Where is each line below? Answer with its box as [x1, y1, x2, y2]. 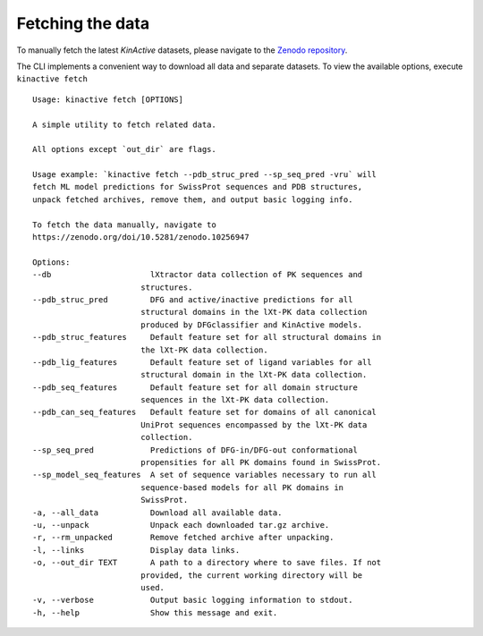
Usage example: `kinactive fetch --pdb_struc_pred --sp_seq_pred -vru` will [32, 170, 377, 180]
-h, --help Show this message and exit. [32, 607, 278, 617]
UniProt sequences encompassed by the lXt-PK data [140, 420, 368, 429]
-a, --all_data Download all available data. [32, 507, 283, 518]
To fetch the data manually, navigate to [32, 219, 216, 230]
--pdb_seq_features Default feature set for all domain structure [32, 382, 358, 393]
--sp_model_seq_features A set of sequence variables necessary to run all [32, 470, 377, 480]
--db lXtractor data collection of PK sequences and [32, 269, 363, 280]
